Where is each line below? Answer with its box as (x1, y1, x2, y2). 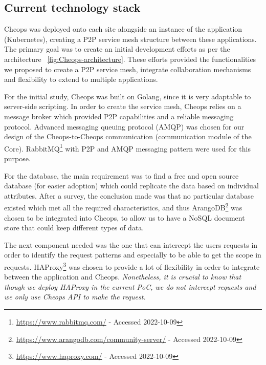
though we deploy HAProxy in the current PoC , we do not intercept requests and (4, 281, 256, 292)
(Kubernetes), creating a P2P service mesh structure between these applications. (4, 33, 257, 44)
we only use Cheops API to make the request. (4, 291, 146, 302)
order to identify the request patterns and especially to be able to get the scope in (4, 249, 261, 260)
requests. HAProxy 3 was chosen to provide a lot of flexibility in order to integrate (4, 260, 260, 272)
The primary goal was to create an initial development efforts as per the (4, 44, 230, 54)
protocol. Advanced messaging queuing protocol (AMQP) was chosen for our (4, 121, 245, 132)
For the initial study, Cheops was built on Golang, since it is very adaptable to (4, 91, 251, 101)
